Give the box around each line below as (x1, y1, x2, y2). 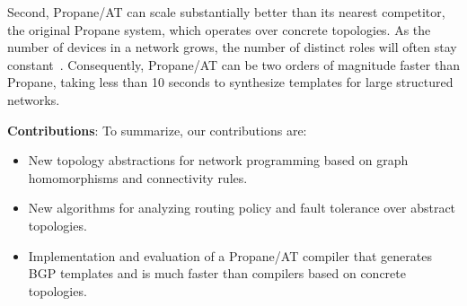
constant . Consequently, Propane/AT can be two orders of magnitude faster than (7, 55, 460, 74)
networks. (7, 90, 60, 109)
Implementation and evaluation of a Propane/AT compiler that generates (28, 246, 432, 265)
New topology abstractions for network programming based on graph (28, 151, 409, 170)
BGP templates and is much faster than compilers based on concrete (28, 264, 406, 283)
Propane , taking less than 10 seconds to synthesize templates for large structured (7, 73, 454, 92)
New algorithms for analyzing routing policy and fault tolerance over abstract (28, 198, 456, 217)
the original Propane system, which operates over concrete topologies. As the (7, 20, 431, 39)
